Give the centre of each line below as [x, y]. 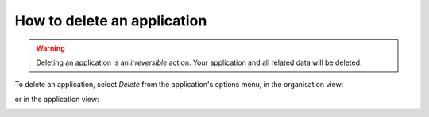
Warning [50, 48]
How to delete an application [111, 21]
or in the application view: [57, 99]
